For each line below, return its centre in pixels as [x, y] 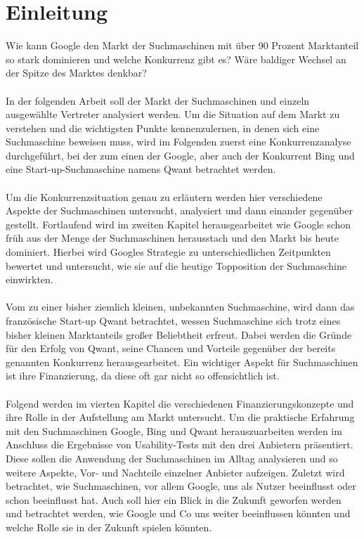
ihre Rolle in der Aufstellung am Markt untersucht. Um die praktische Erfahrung [180, 417]
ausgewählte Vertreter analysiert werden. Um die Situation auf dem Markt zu [173, 114]
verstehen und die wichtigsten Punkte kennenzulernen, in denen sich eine [163, 128]
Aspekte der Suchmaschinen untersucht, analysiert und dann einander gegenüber [180, 210]
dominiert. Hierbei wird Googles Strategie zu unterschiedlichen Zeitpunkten [168, 252]
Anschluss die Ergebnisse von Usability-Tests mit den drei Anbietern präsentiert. [180, 444]
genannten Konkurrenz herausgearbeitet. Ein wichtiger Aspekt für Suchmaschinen [182, 362]
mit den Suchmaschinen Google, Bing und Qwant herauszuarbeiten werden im [174, 430]
